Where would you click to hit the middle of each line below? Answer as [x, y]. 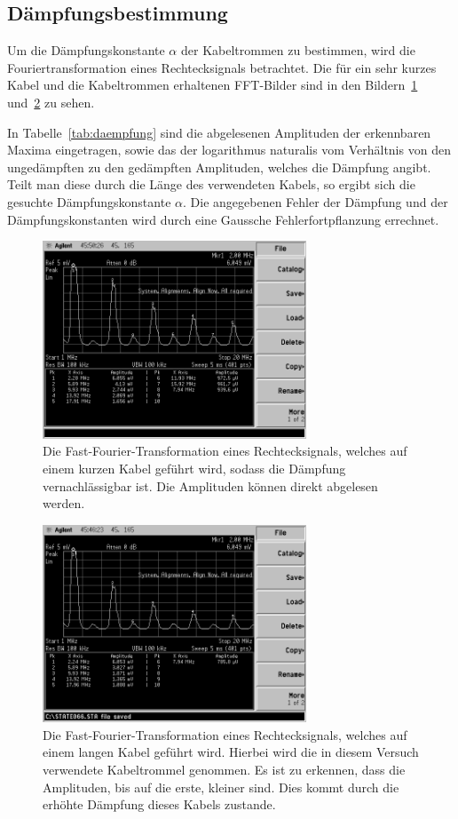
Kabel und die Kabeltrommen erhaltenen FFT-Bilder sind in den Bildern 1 [213, 85]
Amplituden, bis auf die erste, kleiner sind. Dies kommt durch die [221, 787]
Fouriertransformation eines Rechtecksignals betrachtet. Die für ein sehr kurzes [222, 67]
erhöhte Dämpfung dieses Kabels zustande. [159, 804]
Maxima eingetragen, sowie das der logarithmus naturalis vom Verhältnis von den [229, 150]
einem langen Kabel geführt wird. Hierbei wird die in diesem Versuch [231, 752]
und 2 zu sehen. [51, 102]
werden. [64, 503]
